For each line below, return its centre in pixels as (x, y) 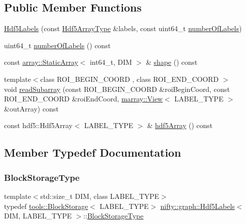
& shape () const (172, 62)
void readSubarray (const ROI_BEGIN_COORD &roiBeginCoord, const (117, 89)
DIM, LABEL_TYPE (38, 216)
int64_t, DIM (111, 62)
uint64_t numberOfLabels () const (57, 45)
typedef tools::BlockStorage (46, 206)
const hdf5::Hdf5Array (38, 125)
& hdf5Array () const (180, 125)
